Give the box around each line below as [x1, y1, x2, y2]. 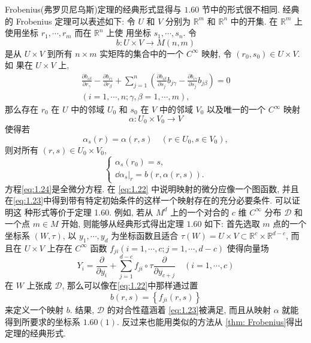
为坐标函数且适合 [111, 229, 179, 242]
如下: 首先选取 [204, 217, 260, 230]
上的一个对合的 [170, 205, 230, 218]
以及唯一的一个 [207, 103, 266, 116]
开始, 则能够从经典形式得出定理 [61, 217, 184, 230]
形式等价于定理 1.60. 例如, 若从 [32, 205, 153, 218]
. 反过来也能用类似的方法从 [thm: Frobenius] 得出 [117, 315, 303, 327]
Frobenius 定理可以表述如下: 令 [16, 14, 135, 27]
